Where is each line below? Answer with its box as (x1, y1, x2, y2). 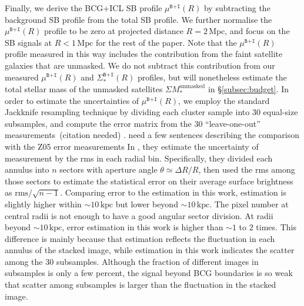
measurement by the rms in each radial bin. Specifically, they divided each (5, 152, 273, 164)
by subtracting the (203, 2, 270, 14)
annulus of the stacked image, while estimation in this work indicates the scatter (5, 244, 295, 256)
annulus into (5, 163, 49, 176)
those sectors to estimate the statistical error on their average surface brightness (5, 174, 293, 187)
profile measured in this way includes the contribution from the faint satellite (5, 48, 283, 60)
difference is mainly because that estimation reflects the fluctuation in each (5, 232, 275, 244)
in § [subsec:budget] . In (208, 82, 289, 95)
